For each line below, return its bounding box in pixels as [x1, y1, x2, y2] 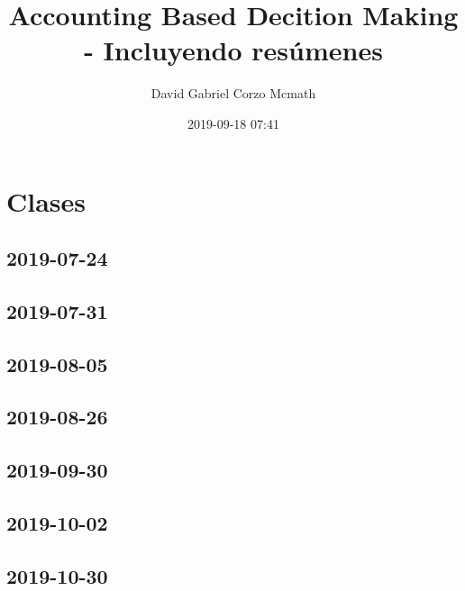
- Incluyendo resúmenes [84, 32, 383, 68]
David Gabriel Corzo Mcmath [150, 84, 316, 103]
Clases [6, 182, 87, 219]
